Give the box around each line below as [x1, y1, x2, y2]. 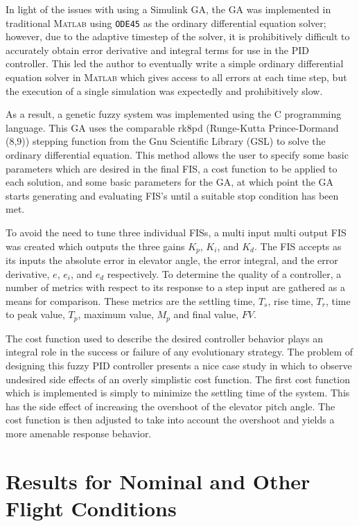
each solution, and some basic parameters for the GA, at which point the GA [6, 175, 334, 189]
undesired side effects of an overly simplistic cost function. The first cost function [6, 371, 350, 386]
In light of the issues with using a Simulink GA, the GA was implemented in [6, 2, 331, 16]
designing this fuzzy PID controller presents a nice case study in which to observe [6, 358, 352, 373]
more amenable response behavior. [6, 426, 152, 440]
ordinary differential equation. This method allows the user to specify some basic [6, 148, 349, 161]
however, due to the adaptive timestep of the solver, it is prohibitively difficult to [6, 29, 350, 44]
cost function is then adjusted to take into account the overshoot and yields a [6, 412, 335, 427]
